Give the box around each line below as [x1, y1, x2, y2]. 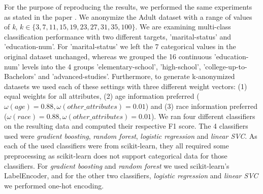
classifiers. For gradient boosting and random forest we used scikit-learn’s [4, 160, 229, 171]
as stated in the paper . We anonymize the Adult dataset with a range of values [4, 11, 252, 22]
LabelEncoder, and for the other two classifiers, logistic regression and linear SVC [4, 170, 258, 181]
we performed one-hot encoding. [4, 180, 104, 190]
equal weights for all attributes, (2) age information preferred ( [4, 91, 200, 101]
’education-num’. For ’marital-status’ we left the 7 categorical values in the [4, 41, 236, 52]
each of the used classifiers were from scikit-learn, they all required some [4, 140, 229, 151]
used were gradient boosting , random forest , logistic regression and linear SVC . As [4, 130, 257, 141]
